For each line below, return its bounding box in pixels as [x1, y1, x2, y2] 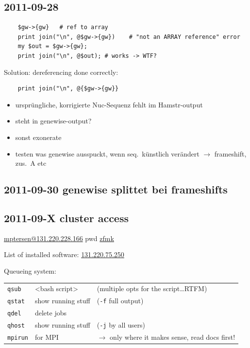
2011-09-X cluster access [4, 210, 129, 225]
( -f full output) [97, 296, 144, 306]
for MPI [34, 331, 59, 342]
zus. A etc [15, 158, 47, 168]
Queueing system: [4, 265, 56, 276]
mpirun [7, 334, 28, 341]
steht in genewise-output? [15, 116, 92, 126]
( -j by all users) [97, 319, 146, 330]
